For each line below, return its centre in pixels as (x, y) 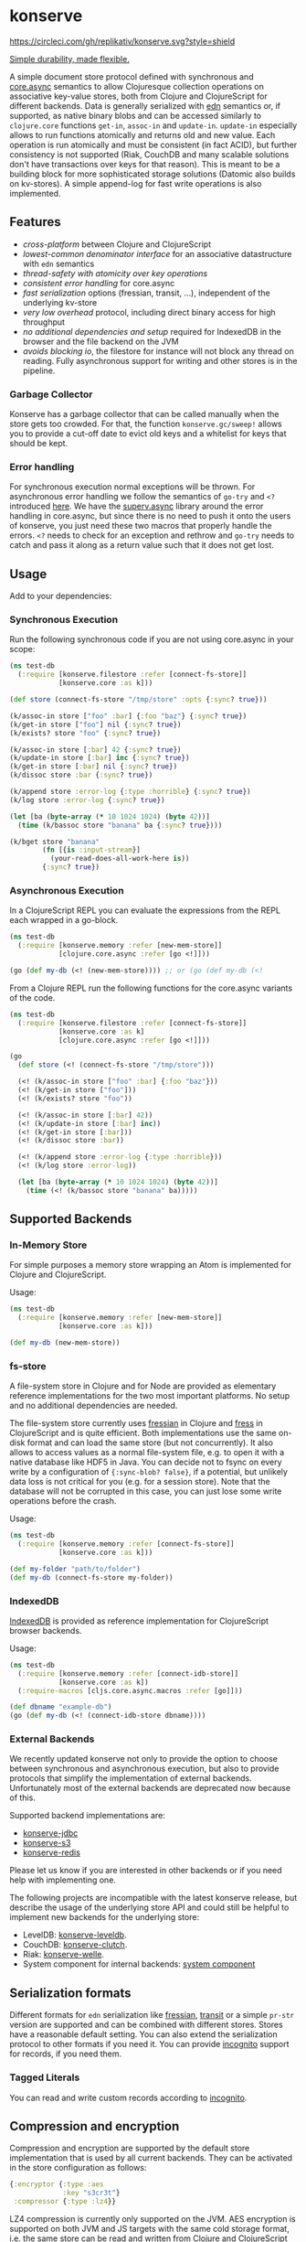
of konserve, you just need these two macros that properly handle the (141, 526)
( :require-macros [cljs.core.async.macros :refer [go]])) (131, 1690)
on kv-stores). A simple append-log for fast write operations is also (136, 183)
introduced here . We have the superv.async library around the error (137, 506)
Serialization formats (70, 1993)
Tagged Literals (45, 2077)
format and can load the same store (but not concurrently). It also (150, 1443)
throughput (44, 322)
